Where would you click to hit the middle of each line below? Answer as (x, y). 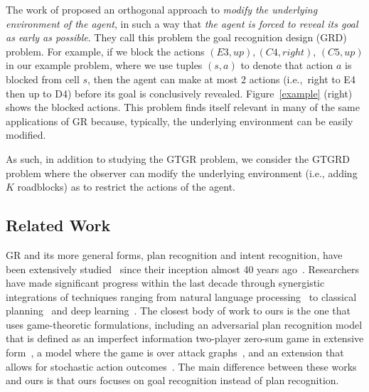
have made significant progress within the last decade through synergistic (165, 283)
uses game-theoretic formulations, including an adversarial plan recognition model (184, 324)
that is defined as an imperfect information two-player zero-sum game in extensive (185, 338)
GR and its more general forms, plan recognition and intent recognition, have (174, 254)
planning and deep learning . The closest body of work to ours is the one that (178, 311)
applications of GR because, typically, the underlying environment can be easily (180, 121)
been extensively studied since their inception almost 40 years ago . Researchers (183, 269)
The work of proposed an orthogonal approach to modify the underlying (162, 9)
